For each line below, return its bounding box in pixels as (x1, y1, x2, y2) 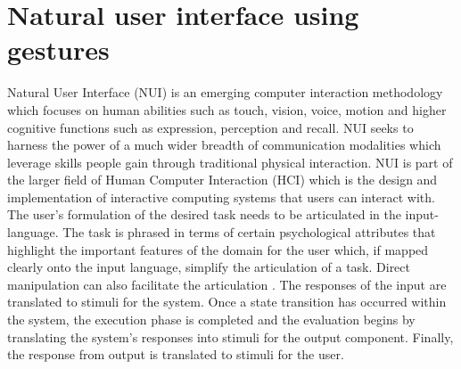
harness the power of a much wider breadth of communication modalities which (7, 135, 441, 154)
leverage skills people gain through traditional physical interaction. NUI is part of (7, 152, 453, 171)
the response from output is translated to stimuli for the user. (7, 345, 344, 364)
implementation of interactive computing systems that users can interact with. (7, 187, 435, 206)
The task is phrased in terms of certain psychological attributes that (62, 223, 436, 242)
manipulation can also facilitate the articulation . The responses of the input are (7, 275, 447, 293)
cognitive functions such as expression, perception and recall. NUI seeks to (7, 118, 414, 136)
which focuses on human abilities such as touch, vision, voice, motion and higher (7, 100, 447, 119)
